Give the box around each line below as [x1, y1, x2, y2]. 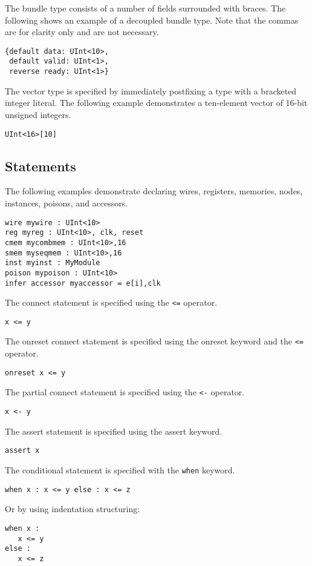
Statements [5, 156, 76, 175]
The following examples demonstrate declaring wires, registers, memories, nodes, [5, 185, 303, 197]
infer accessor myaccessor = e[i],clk [5, 278, 161, 288]
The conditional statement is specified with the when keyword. [5, 463, 235, 476]
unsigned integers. [5, 108, 71, 120]
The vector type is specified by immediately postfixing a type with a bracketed [5, 84, 297, 97]
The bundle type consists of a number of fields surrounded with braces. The [5, 2, 286, 14]
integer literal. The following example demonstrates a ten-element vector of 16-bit [5, 96, 308, 109]
